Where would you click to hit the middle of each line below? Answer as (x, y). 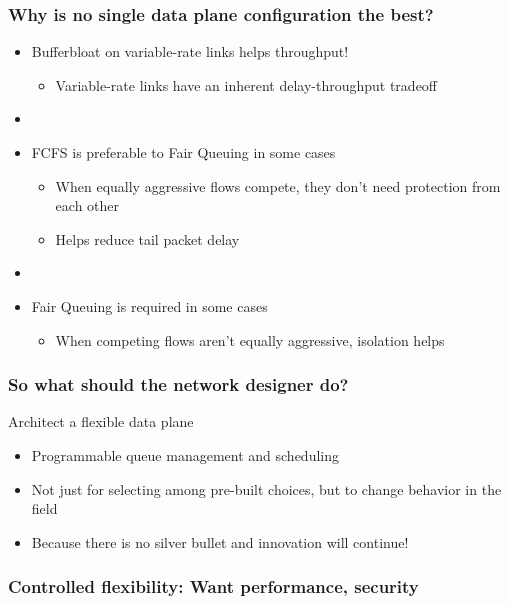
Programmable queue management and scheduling (185, 454)
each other (87, 205)
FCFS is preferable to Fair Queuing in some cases (183, 152)
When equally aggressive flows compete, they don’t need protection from (278, 185)
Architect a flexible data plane (101, 421)
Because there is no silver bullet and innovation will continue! (220, 541)
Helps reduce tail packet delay (147, 238)
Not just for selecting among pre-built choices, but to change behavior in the (266, 488)
